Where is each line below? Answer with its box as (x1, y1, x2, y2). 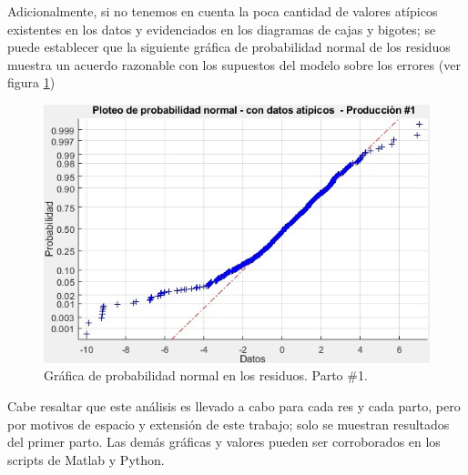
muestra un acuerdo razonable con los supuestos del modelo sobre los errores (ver (7, 55, 461, 74)
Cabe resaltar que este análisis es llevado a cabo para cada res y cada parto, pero (7, 397, 461, 416)
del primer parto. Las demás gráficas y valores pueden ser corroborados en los (7, 432, 441, 451)
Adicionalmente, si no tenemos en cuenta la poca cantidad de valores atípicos (7, 2, 438, 20)
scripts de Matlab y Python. (7, 450, 165, 469)
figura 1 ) (7, 73, 56, 92)
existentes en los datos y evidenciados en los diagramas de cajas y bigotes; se (7, 19, 436, 38)
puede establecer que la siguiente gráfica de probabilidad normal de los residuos (7, 37, 451, 56)
